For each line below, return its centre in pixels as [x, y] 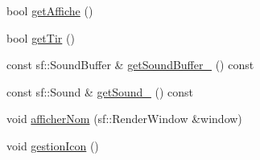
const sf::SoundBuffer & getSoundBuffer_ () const [130, 65]
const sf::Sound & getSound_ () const [100, 91]
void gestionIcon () [53, 145]
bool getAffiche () [50, 10]
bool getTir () [41, 37]
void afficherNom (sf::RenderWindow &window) [124, 119]
